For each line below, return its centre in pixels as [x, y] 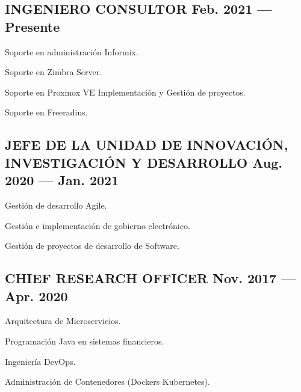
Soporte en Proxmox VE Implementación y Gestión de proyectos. [125, 92]
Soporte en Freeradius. [46, 112]
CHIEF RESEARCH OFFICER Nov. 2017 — [150, 278]
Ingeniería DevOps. [40, 361]
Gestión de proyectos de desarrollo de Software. [92, 246]
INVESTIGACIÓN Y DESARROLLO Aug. [144, 162]
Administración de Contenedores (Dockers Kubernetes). [107, 381]
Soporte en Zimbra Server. [54, 72]
